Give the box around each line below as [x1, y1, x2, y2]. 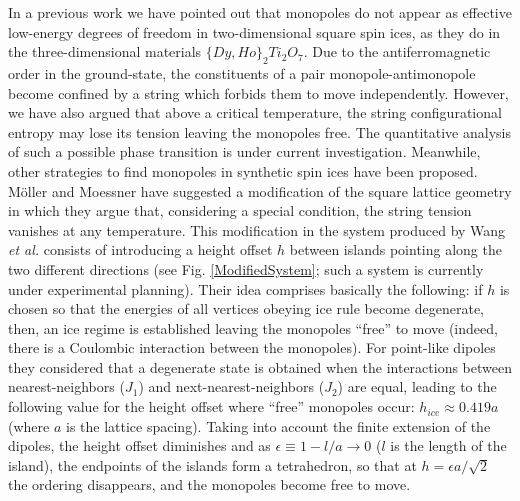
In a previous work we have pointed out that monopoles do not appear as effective [8, 2, 512, 22]
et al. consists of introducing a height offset [8, 239, 273, 260]
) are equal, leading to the [337, 376, 497, 397]
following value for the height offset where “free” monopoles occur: [8, 396, 415, 417]
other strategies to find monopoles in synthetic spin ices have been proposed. [8, 160, 478, 181]
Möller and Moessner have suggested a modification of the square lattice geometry [8, 180, 512, 201]
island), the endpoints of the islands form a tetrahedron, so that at [8, 454, 417, 475]
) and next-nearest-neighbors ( [138, 376, 325, 397]
